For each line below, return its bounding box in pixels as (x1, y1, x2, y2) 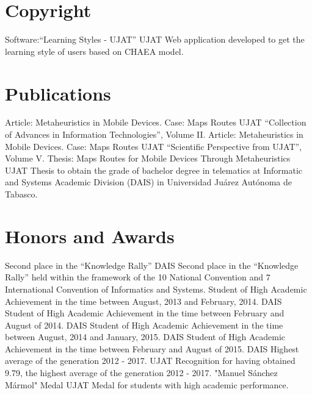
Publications (5, 80, 111, 105)
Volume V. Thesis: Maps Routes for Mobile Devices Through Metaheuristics (5, 152, 291, 165)
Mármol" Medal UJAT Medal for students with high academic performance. (5, 378, 289, 391)
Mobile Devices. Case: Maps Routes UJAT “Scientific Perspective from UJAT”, (5, 140, 302, 152)
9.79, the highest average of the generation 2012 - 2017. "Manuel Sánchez (5, 366, 278, 379)
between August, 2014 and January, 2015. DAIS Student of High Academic (5, 330, 286, 343)
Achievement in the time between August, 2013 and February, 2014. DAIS (5, 294, 282, 307)
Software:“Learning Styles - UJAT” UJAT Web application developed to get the (5, 33, 305, 46)
